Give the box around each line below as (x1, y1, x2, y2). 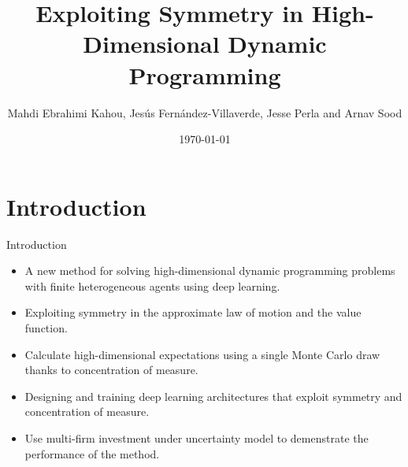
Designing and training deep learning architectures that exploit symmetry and (24, 387, 402, 404)
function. (24, 320, 68, 335)
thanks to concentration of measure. (24, 361, 198, 378)
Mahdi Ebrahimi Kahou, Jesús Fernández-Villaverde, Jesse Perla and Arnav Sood (7, 104, 402, 120)
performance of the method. (24, 445, 160, 461)
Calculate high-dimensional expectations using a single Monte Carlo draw (24, 346, 380, 362)
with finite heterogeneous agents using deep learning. (24, 277, 280, 294)
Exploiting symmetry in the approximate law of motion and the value (24, 304, 362, 321)
